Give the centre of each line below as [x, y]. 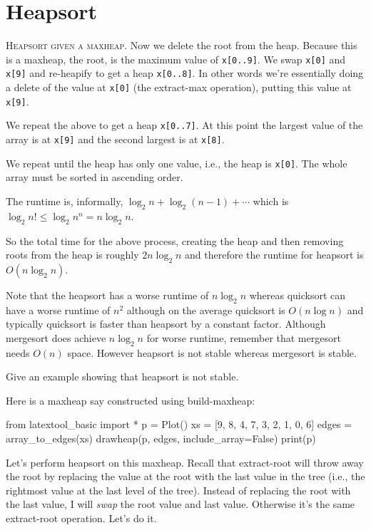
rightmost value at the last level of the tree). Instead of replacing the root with [178, 490]
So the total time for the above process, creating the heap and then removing [175, 240]
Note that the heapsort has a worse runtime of [107, 295]
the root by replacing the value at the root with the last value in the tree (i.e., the [185, 476]
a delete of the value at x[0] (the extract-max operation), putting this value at [179, 87]
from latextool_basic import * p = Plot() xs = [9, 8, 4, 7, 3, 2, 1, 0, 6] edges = [179, 424]
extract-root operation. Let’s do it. [81, 518]
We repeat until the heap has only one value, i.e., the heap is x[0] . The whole [177, 163]
